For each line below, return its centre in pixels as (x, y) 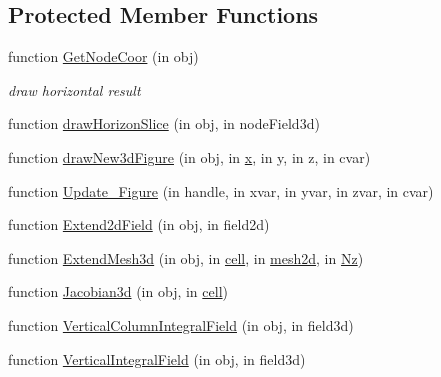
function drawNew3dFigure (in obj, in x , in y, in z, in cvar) (189, 156)
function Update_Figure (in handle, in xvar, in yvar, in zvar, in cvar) (221, 190)
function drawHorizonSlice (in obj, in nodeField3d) (164, 123)
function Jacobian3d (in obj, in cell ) (118, 291)
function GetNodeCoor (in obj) (103, 56)
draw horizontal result (74, 89)
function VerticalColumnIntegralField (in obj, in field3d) (181, 324)
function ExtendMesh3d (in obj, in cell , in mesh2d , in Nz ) (186, 257)
